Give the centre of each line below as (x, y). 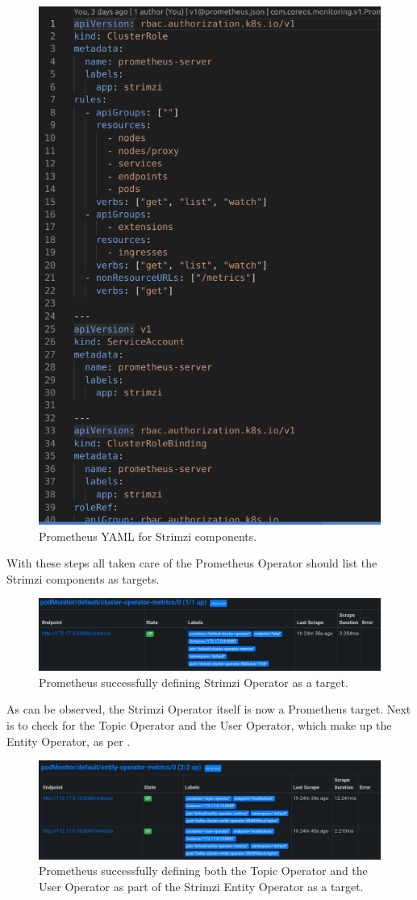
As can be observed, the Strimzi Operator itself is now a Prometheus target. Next (209, 709)
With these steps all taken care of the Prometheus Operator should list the (192, 563)
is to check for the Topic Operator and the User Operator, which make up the (199, 724)
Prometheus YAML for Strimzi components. (148, 536)
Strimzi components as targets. (83, 578)
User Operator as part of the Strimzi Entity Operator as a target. (201, 886)
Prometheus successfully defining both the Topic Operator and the (203, 871)
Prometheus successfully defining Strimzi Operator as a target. (194, 682)
